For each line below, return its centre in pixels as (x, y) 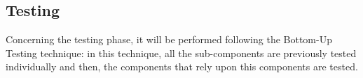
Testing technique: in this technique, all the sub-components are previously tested (181, 53)
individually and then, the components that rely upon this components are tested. (182, 67)
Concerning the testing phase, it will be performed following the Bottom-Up (169, 39)
